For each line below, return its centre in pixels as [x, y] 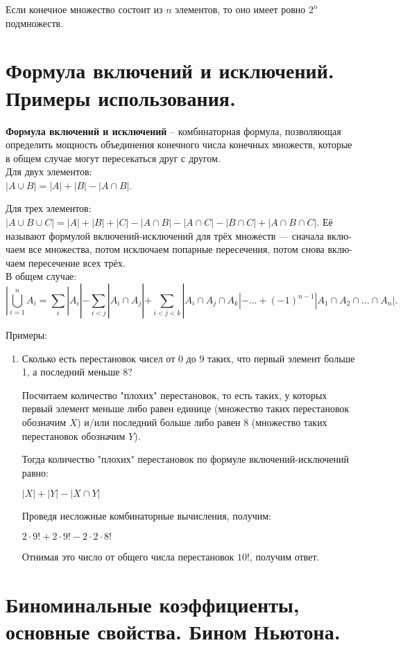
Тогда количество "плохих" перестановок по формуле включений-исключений [186, 459]
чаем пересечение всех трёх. [66, 262]
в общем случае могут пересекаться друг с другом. [113, 158]
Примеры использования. [121, 97]
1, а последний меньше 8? [77, 372]
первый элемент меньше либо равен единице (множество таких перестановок [186, 408]
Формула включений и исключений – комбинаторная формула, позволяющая [173, 131]
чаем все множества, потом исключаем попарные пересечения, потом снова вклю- [179, 249]
